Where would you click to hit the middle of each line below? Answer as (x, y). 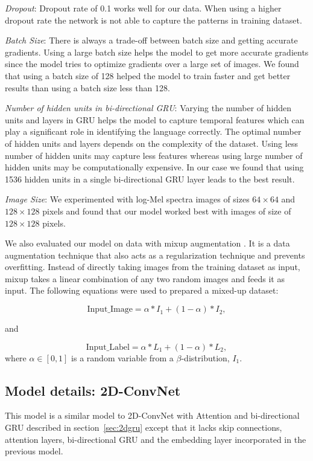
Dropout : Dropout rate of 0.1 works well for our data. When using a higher (143, 8)
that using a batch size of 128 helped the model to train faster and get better (148, 75)
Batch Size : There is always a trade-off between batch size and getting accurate (151, 40)
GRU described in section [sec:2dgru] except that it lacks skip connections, (144, 427)
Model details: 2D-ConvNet (93, 390)
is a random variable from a (122, 357)
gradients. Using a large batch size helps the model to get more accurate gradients (157, 52)
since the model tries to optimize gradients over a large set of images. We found (152, 64)
